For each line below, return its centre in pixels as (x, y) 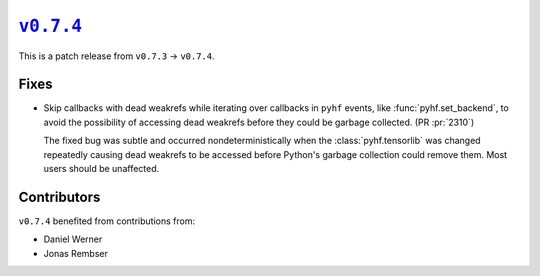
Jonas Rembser (76, 253)
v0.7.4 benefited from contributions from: (106, 221)
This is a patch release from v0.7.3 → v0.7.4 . (116, 56)
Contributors (59, 196)
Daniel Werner (73, 239)
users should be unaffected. (101, 169)
